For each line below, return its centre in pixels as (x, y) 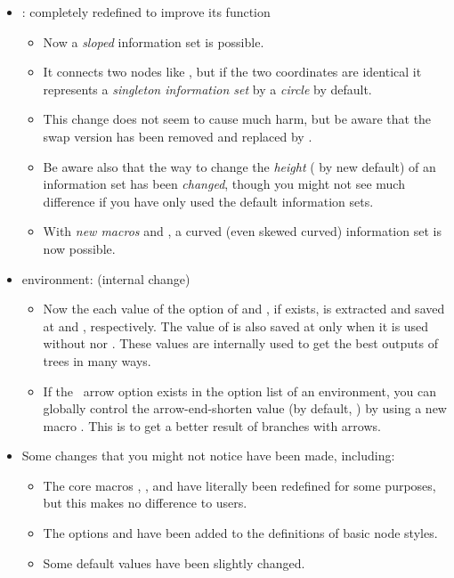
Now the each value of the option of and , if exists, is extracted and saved (244, 309)
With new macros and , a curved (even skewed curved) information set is (242, 231)
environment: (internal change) (106, 278)
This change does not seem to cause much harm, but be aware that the (237, 119)
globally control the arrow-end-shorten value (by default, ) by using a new (245, 408)
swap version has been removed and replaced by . (178, 136)
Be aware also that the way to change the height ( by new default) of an (239, 166)
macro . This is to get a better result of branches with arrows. (212, 425)
